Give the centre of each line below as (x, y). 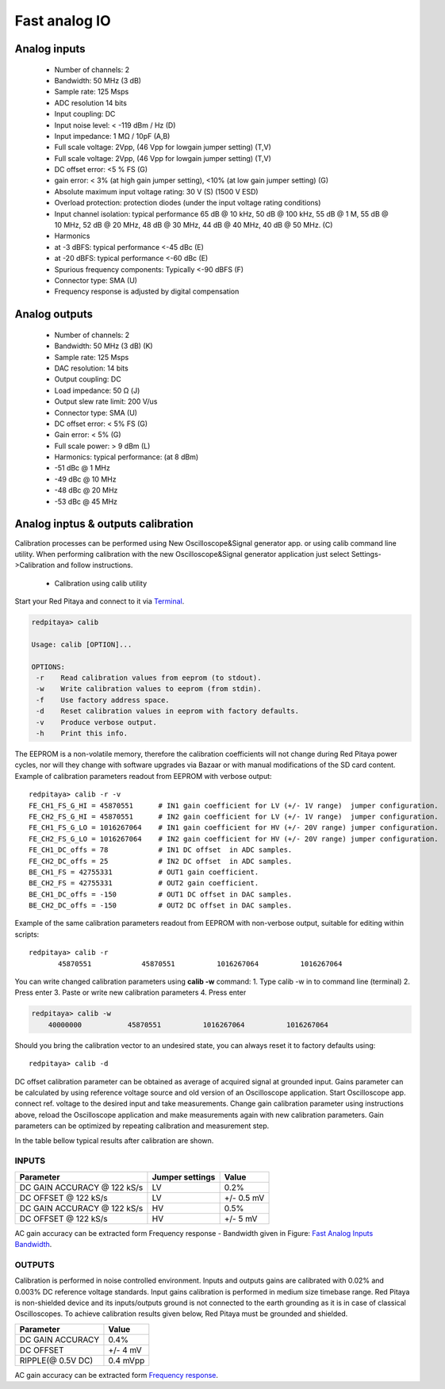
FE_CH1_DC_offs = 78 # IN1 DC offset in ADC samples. (161, 850)
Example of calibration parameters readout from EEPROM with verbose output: (144, 776)
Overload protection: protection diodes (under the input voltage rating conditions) (188, 203)
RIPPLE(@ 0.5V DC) (56, 1360)
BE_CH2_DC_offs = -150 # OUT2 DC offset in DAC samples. (161, 906)
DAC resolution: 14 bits (91, 368)
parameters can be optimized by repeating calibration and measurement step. (142, 1126)
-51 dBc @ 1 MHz (82, 468)
